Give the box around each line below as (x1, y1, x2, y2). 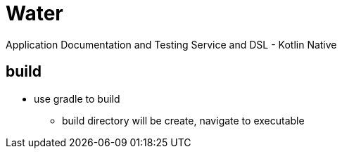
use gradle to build (34, 92, 120, 105)
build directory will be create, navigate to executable (62, 114, 305, 127)
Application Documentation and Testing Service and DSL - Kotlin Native (6, 38, 337, 51)
